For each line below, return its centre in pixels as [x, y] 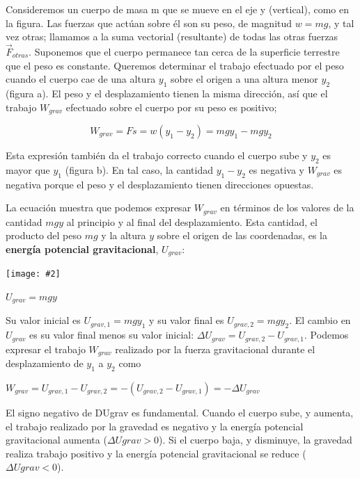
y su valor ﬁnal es [187, 320]
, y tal [341, 23]
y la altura [124, 235]
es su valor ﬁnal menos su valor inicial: [112, 335]
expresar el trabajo [46, 349]
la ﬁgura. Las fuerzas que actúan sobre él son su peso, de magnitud [149, 23]
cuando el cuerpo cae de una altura [81, 79]
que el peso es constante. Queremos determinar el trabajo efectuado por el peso [175, 65]
